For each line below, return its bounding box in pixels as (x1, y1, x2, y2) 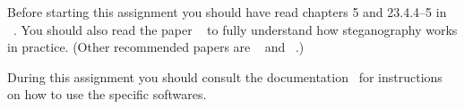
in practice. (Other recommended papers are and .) (7, 38, 305, 56)
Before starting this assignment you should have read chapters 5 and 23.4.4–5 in (7, 3, 447, 21)
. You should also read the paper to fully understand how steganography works (13, 20, 458, 38)
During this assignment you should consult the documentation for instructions (7, 67, 443, 86)
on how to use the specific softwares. (7, 85, 207, 104)
